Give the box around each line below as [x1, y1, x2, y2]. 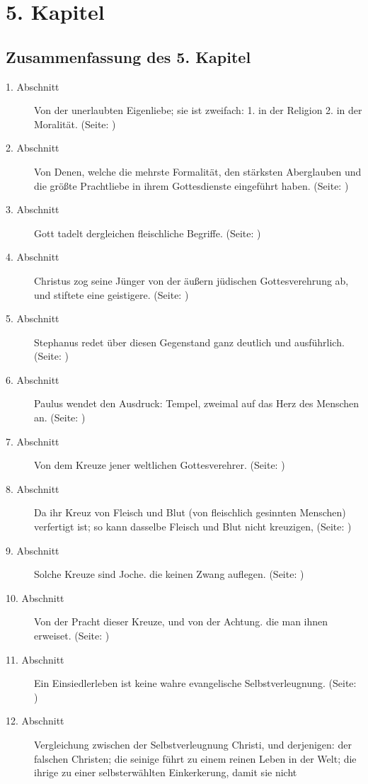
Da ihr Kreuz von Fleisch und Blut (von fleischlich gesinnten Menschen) [34, 505, 346, 520]
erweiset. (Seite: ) [34, 628, 110, 643]
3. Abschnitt [6, 202, 59, 217]
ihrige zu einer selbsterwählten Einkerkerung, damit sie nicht [34, 765, 297, 780]
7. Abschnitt [6, 433, 59, 448]
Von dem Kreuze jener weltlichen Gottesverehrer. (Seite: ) [34, 458, 285, 472]
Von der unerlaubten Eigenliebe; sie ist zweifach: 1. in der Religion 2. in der [34, 103, 362, 118]
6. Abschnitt [6, 372, 59, 387]
